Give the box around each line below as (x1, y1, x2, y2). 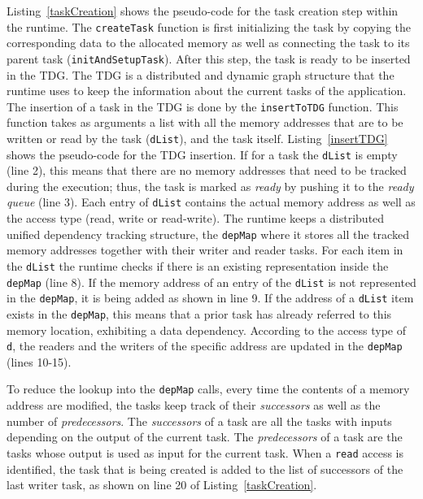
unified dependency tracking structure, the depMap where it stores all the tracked (7, 225, 409, 242)
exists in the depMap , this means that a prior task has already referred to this (7, 305, 392, 322)
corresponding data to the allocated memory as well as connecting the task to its (7, 34, 410, 51)
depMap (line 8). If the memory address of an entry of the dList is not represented (7, 273, 416, 290)
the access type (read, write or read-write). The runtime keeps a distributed (7, 210, 385, 227)
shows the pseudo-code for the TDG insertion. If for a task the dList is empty (7, 145, 398, 163)
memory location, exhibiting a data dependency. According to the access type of (7, 321, 407, 338)
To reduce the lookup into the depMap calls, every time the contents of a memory (7, 380, 410, 397)
